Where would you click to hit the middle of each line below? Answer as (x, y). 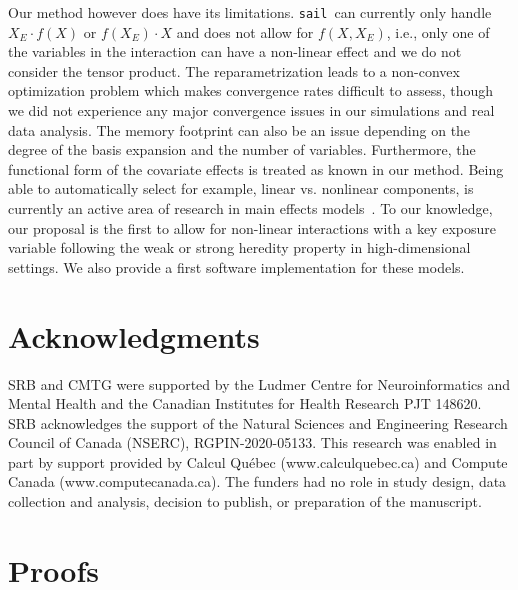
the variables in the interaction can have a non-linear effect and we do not (235, 51)
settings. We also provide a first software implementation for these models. (236, 266)
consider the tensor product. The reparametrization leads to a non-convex (234, 70)
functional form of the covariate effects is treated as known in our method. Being (256, 168)
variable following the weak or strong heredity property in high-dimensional (239, 247)
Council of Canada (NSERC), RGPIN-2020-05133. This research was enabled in (252, 442)
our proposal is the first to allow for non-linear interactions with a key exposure (252, 227)
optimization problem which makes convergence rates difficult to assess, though (251, 90)
